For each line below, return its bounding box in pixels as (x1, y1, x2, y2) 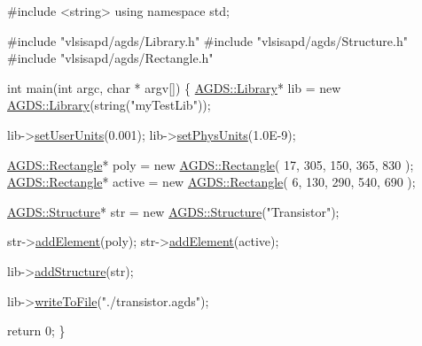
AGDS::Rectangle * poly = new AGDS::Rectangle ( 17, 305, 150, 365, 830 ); (7, 155, 414, 173)
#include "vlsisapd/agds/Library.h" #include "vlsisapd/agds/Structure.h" (7, 31, 408, 50)
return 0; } (7, 321, 66, 340)
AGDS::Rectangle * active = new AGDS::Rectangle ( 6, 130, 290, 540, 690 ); (7, 173, 416, 191)
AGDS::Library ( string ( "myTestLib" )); (7, 96, 211, 114)
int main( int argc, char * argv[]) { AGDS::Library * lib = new (7, 78, 341, 96)
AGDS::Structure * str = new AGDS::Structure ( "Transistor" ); (7, 202, 340, 220)
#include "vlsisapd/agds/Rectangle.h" (7, 49, 214, 67)
